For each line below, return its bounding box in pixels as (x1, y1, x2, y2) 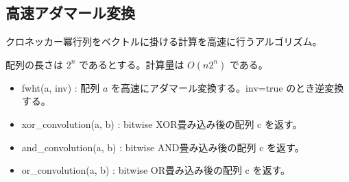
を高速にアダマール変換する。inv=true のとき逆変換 (111, 80, 344, 94)
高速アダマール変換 (5, 2, 135, 23)
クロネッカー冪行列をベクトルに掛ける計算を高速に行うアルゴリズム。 (5, 34, 322, 49)
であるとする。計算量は (79, 57, 184, 71)
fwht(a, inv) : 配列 (21, 80, 100, 94)
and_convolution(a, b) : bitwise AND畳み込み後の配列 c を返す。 (21, 140, 304, 154)
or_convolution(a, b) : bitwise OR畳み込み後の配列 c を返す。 (21, 163, 291, 177)
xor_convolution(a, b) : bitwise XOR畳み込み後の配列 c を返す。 (21, 116, 302, 131)
